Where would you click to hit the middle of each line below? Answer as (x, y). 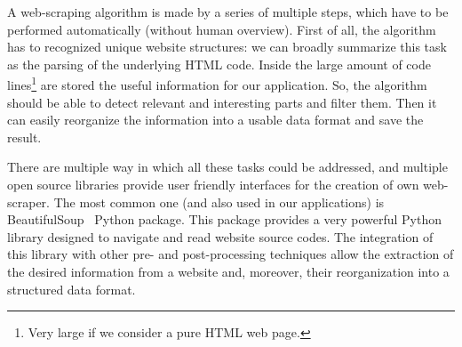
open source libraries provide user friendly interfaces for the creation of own (213, 184)
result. (24, 137)
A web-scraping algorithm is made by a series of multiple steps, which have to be (228, 12)
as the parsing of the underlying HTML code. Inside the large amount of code (219, 64)
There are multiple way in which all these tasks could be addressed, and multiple (227, 167)
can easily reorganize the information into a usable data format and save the (215, 120)
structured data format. (72, 289)
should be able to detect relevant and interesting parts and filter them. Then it (222, 102)
